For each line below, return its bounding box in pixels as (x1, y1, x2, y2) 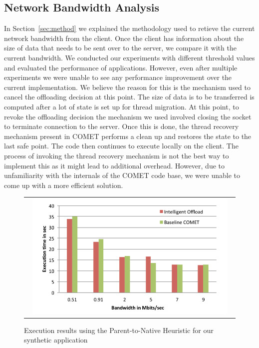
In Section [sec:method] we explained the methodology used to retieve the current (4, 23, 255, 33)
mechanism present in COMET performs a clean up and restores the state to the (4, 130, 252, 141)
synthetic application (24, 334, 88, 345)
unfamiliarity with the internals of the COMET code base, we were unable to (4, 170, 240, 180)
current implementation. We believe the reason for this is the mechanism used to (4, 81, 251, 92)
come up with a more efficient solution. (4, 179, 123, 190)
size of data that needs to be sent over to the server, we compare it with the (4, 42, 237, 53)
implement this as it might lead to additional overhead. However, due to (4, 160, 225, 170)
